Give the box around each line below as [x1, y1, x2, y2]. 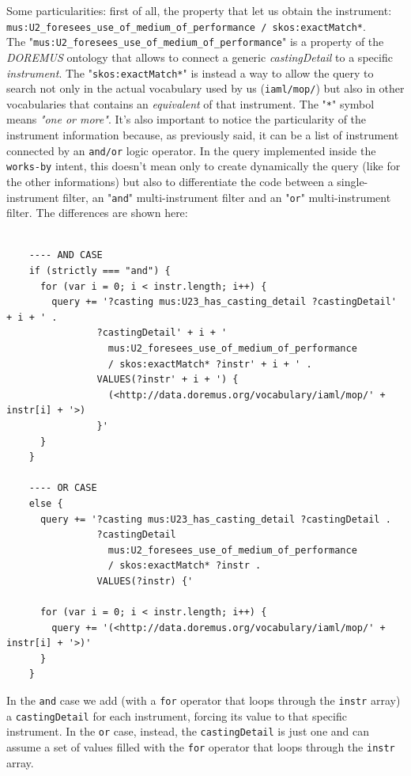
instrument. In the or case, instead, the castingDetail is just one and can [6, 723, 369, 740]
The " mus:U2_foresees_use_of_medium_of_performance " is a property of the [6, 33, 384, 50]
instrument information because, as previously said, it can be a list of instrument [6, 127, 399, 143]
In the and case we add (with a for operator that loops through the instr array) [6, 692, 401, 709]
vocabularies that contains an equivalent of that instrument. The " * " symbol [6, 95, 375, 112]
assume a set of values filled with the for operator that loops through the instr [6, 739, 395, 755]
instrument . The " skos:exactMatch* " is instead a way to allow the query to [6, 64, 374, 81]
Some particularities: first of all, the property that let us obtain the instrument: [6, 2, 392, 18]
